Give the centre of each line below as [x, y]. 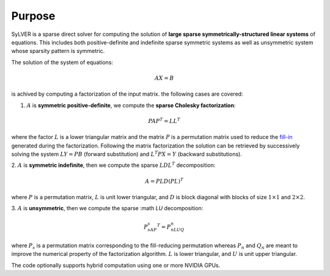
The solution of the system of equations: [62, 62]
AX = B [164, 78]
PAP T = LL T [164, 120]
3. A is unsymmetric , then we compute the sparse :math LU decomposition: [107, 208]
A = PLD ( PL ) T [164, 181]
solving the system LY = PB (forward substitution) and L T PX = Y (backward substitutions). [127, 154]
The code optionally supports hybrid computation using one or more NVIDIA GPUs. [116, 265]
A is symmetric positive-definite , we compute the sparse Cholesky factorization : [131, 105]
